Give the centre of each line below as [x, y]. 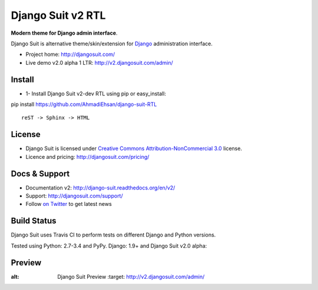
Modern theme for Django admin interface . [64, 33]
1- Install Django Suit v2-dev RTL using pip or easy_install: [96, 94]
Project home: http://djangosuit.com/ [70, 54]
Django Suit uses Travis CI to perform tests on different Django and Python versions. [113, 235]
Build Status [34, 221]
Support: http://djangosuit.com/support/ [74, 196]
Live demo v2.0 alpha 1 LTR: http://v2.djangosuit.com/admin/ [99, 62]
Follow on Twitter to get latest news [69, 204]
